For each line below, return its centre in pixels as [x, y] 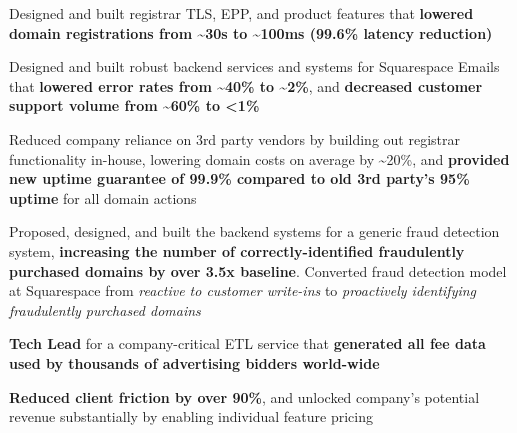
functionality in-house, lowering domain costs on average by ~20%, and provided [259, 158]
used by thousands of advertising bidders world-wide [194, 362]
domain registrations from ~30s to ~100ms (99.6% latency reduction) [251, 32]
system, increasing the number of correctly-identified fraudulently [237, 250]
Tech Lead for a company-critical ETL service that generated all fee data [247, 343]
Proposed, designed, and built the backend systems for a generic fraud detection [254, 231]
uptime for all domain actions [103, 197]
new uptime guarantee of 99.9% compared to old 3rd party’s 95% [239, 178]
